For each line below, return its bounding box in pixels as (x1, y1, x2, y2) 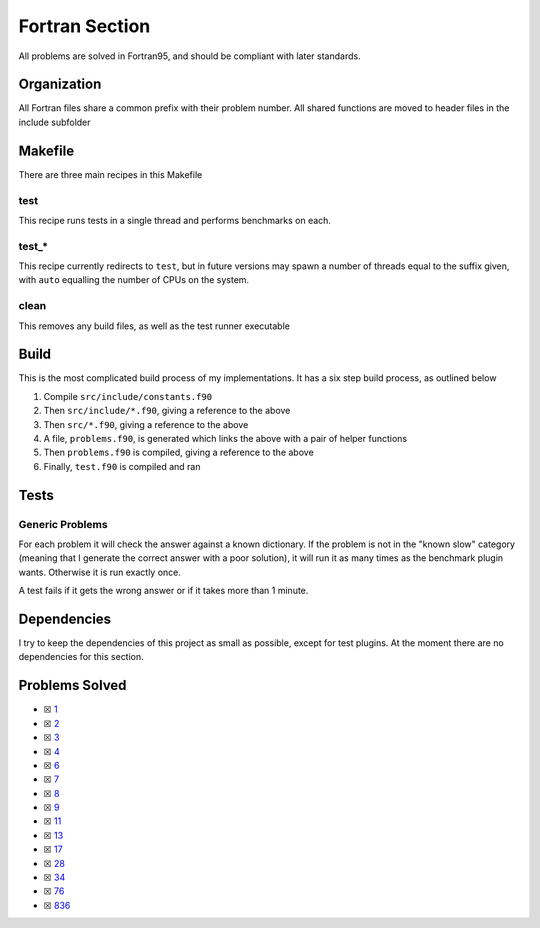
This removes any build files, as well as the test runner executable (18, 320, 290, 332)
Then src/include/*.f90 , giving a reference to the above (43, 405, 291, 417)
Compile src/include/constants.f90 (43, 390, 213, 402)
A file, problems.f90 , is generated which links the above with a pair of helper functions (43, 433, 408, 445)
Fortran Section (18, 15, 151, 37)
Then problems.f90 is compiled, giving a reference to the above (43, 446, 314, 459)
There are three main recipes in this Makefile (18, 168, 203, 180)
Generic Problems (18, 517, 109, 531)
